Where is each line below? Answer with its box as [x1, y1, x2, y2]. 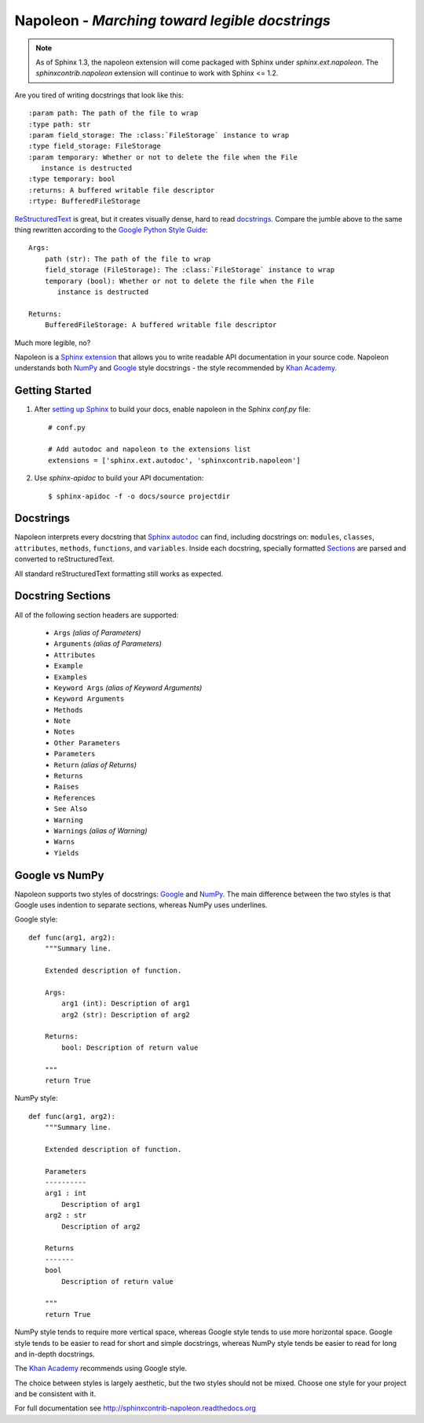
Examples [53, 672, 88, 682]
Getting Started [14, 384, 92, 397]
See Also [53, 804, 88, 814]
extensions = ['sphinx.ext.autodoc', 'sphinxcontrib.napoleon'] [48, 456, 302, 465]
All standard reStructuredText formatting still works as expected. [14, 568, 224, 578]
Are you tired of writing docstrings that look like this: [14, 90, 185, 100]
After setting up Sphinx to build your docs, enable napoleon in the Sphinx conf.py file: [34, 405, 311, 414]
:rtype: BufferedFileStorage [28, 197, 141, 206]
